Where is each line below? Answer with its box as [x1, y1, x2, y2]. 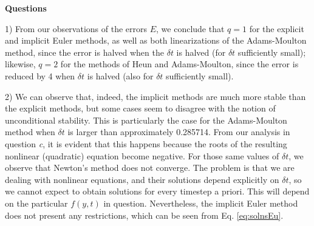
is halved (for [176, 45, 226, 58]
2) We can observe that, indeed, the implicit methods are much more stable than [5, 90, 306, 102]
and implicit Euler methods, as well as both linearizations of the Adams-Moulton [5, 34, 307, 47]
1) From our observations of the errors [5, 22, 147, 35]
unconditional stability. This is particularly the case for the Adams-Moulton [5, 113, 287, 126]
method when [5, 125, 55, 138]
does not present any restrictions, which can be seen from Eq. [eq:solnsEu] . [5, 208, 284, 221]
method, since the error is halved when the [5, 45, 164, 58]
